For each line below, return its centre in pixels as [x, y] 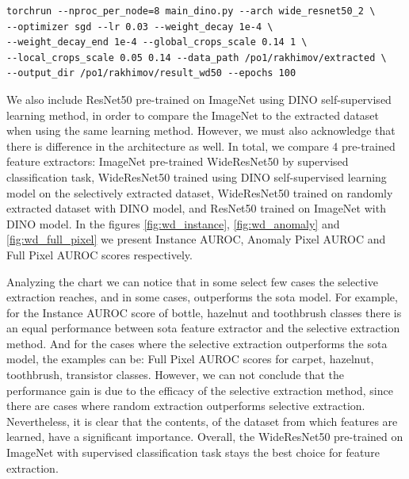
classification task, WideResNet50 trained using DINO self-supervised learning [197, 176]
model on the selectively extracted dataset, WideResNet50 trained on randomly [200, 192]
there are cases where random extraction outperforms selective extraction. [186, 406]
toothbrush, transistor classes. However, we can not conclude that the [176, 375]
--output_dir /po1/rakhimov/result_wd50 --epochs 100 [151, 73]
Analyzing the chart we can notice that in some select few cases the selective [192, 281]
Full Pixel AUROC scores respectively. [99, 254]
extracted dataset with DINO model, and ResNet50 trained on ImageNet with [196, 208]
